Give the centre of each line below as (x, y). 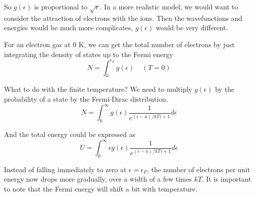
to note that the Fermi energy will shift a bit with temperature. (101, 189)
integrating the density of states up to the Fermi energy (89, 54)
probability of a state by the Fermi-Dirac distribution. (86, 99)
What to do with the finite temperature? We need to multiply (98, 89)
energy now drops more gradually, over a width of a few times (98, 179)
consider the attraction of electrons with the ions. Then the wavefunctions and (123, 18)
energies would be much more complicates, (68, 28)
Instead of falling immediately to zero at (65, 169)
